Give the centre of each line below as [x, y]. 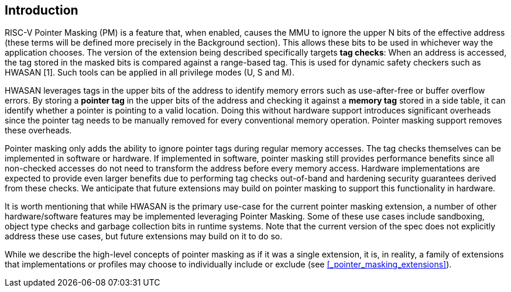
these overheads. [38, 130]
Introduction [42, 10]
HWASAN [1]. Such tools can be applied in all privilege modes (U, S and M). [150, 73]
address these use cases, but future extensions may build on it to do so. [144, 236]
